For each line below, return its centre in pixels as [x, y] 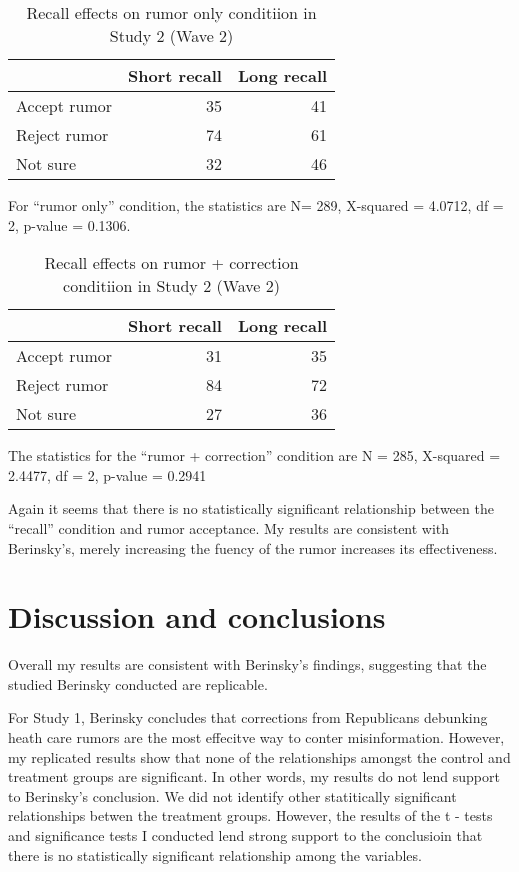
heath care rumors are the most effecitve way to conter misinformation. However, [256, 737]
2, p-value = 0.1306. [69, 224]
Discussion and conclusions [197, 616]
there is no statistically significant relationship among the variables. [215, 854]
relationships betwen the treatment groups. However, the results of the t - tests [250, 815]
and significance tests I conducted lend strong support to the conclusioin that [245, 835]
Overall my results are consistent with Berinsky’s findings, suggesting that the [247, 664]
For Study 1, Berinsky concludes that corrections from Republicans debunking [248, 717]
